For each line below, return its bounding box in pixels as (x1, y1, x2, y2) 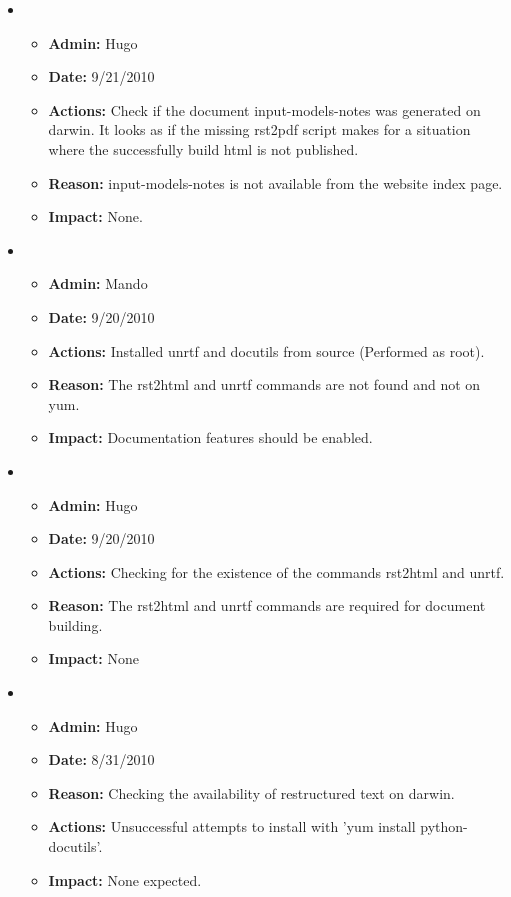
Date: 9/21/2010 (48, 66, 155, 87)
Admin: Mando (48, 273, 148, 294)
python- (420, 816, 468, 837)
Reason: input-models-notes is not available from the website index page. (48, 172, 503, 193)
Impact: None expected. (48, 869, 202, 890)
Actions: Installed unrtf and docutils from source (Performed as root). (48, 340, 485, 361)
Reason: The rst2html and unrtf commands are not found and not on (48, 374, 481, 395)
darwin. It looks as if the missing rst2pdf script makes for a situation (48, 119, 471, 140)
